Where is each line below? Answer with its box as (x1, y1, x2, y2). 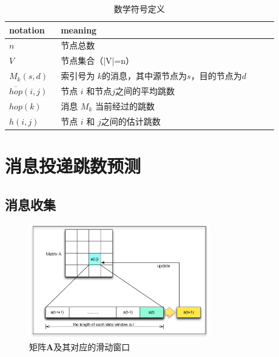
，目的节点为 (190, 69, 242, 82)
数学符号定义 (113, 2, 165, 15)
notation (9, 23, 45, 36)
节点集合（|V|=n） (61, 54, 135, 67)
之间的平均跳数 (115, 84, 175, 97)
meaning (61, 23, 97, 36)
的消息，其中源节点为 (102, 69, 187, 82)
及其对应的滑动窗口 (53, 341, 130, 353)
